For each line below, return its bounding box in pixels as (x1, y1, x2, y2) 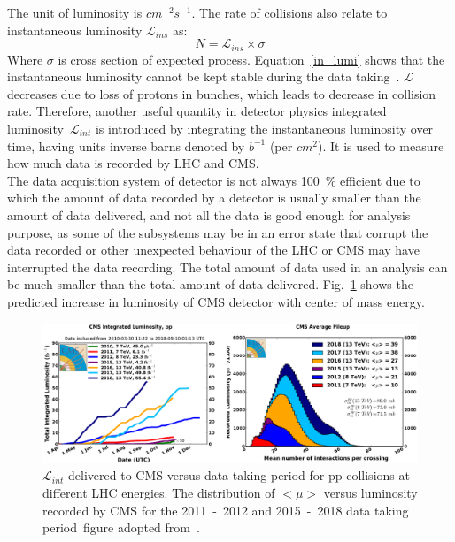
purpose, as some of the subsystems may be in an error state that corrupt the (7, 223, 428, 241)
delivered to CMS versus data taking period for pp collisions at (68, 466, 410, 485)
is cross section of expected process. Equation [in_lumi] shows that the (58, 50, 445, 68)
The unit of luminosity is (7, 4, 143, 21)
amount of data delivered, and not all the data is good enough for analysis (7, 205, 411, 224)
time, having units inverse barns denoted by (7, 136, 245, 155)
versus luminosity (323, 483, 418, 501)
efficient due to (340, 171, 420, 189)
